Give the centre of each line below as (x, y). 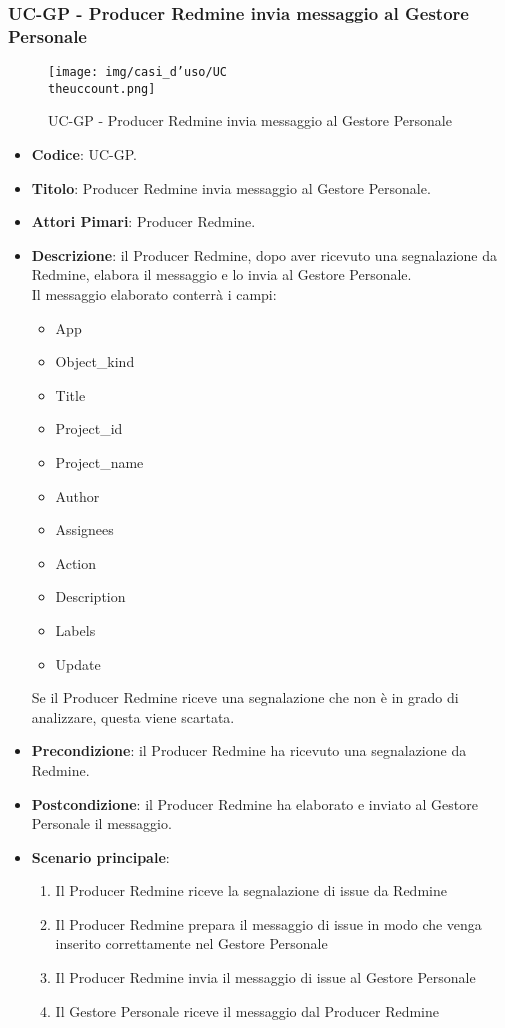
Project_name (99, 461)
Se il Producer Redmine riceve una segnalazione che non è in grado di (245, 697)
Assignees (84, 529)
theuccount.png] (102, 88)
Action (76, 562)
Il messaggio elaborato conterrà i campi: (154, 294)
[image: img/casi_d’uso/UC (137, 72)
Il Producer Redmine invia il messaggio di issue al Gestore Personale (265, 977)
